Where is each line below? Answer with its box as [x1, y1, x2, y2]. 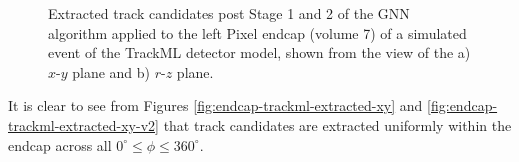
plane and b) [72, 61, 151, 82]
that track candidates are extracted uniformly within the [163, 114, 512, 135]
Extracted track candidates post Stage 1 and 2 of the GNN [48, 3, 410, 23]
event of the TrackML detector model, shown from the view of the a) [48, 42, 471, 63]
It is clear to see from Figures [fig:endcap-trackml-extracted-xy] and [8, 95, 423, 116]
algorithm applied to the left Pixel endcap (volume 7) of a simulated [48, 22, 467, 43]
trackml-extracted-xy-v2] [8, 114, 159, 135]
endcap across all [8, 134, 112, 155]
